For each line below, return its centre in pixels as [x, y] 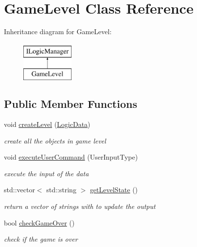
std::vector [19, 190]
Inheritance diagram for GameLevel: [58, 31]
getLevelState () [114, 190]
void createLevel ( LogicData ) [47, 124]
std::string [61, 190]
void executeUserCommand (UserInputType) [71, 157]
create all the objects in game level [55, 140]
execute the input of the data [46, 173]
